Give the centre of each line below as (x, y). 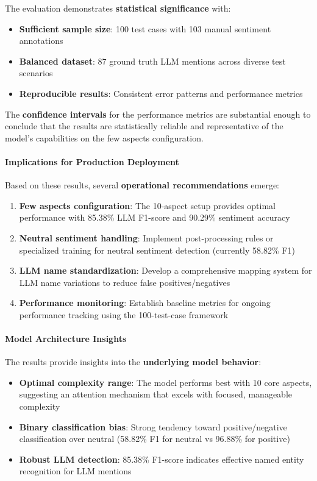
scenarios (36, 73)
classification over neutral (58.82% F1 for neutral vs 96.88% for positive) (155, 439)
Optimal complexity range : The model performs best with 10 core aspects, (166, 382)
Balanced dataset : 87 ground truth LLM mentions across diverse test (152, 61)
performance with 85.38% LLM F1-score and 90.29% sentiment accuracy (155, 217)
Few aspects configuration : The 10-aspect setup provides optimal (147, 205)
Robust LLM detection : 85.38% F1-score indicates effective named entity (162, 459)
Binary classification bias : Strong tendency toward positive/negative (153, 426)
